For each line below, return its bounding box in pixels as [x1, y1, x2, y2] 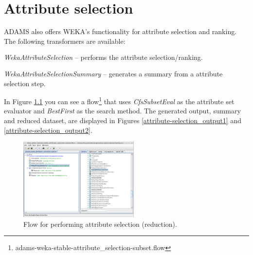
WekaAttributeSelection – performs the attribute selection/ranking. [4, 52, 203, 62]
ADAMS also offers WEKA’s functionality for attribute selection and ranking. [4, 26, 237, 36]
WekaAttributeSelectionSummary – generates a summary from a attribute [4, 68, 223, 78]
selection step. [4, 78, 46, 88]
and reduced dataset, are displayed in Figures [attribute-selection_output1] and [4, 115, 241, 125]
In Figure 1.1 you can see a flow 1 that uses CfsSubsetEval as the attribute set [4, 95, 235, 106]
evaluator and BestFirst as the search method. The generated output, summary [4, 106, 241, 116]
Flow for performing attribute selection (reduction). [23, 219, 177, 229]
